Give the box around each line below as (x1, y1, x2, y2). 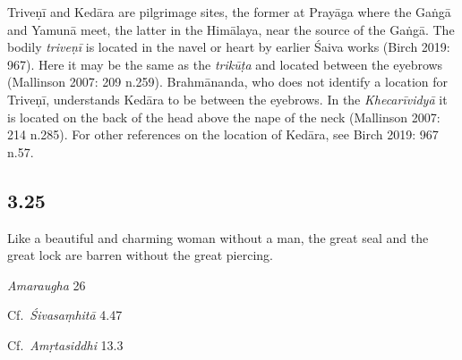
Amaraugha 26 (7, 275, 86, 294)
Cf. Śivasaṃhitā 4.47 (7, 306, 123, 324)
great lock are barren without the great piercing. (7, 246, 273, 264)
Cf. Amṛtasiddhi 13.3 (7, 335, 124, 354)
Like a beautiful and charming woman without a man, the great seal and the (7, 228, 429, 247)
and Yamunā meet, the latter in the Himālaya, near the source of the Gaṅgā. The (7, 20, 455, 38)
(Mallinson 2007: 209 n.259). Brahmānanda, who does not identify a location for (7, 72, 449, 91)
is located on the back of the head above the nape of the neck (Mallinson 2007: (7, 107, 441, 126)
